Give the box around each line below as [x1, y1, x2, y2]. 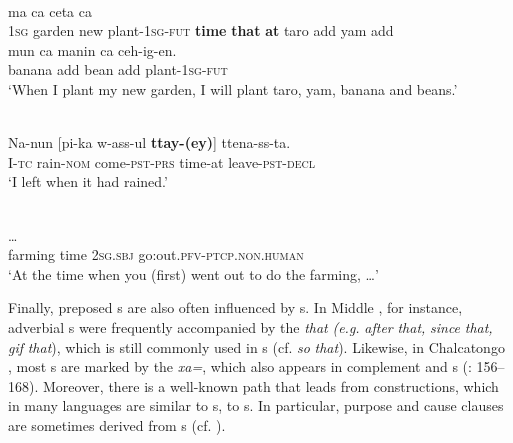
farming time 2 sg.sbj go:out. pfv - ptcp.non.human [8, 244, 304, 265]
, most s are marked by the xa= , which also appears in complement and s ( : [8, 356, 472, 377]
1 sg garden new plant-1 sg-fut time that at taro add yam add [8, 20, 394, 41]
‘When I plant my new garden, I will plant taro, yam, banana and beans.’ [8, 78, 458, 99]
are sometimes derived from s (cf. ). [8, 414, 226, 435]
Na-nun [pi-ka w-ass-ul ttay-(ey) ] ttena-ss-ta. [8, 132, 291, 153]
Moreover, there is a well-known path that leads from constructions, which [42, 375, 499, 396]
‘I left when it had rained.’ [8, 171, 168, 192]
